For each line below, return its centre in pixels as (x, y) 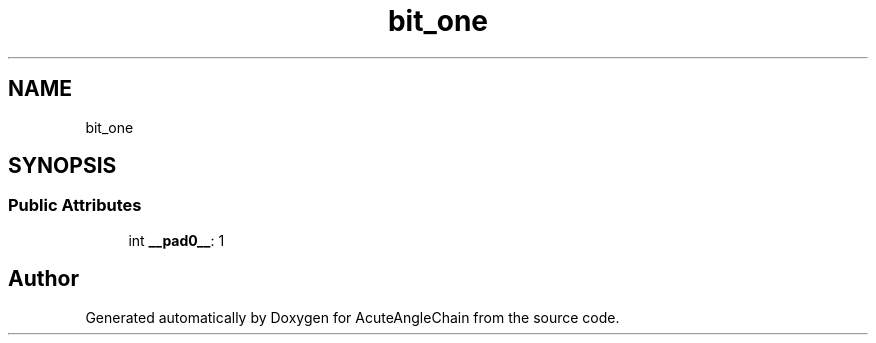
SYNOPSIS (62, 166)
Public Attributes (75, 205)
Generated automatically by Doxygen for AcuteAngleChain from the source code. (352, 317)
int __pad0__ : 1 (176, 240)
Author (43, 279)
